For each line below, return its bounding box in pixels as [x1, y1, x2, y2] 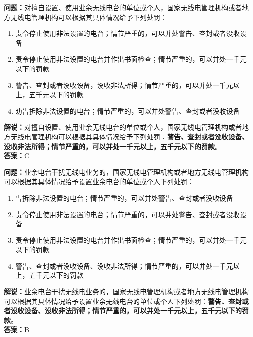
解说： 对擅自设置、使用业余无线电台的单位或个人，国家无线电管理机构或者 [4, 122, 242, 132]
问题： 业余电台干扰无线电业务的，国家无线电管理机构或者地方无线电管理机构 [4, 167, 249, 177]
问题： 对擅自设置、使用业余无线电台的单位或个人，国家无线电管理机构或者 [4, 2, 242, 12]
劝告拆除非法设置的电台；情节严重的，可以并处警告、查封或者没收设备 [15, 105, 240, 116]
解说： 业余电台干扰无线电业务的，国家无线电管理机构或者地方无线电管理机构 [4, 286, 249, 297]
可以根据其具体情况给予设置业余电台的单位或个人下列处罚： [4, 176, 194, 186]
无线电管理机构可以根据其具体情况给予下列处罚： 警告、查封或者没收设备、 [10, 131, 249, 141]
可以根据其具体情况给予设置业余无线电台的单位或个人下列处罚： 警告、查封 [4, 296, 242, 306]
